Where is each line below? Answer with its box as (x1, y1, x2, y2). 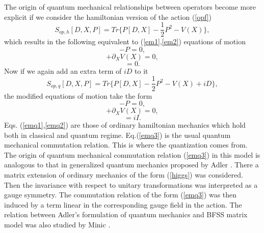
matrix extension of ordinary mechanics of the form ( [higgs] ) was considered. (4, 169, 243, 180)
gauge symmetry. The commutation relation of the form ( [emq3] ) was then (4, 189, 237, 200)
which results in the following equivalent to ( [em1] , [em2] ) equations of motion (4, 36, 246, 47)
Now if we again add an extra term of (4, 65, 122, 76)
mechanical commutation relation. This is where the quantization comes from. (4, 139, 248, 150)
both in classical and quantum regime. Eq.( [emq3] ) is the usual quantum (4, 129, 231, 140)
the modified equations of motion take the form (4, 90, 152, 101)
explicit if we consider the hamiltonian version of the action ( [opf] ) (4, 11, 212, 22)
